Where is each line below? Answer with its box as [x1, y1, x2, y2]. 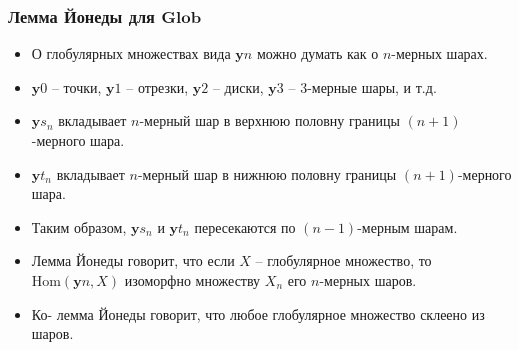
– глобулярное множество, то [255, 250, 432, 271]
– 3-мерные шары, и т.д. [288, 76, 437, 97]
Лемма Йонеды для [8, 3, 155, 28]
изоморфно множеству [124, 269, 261, 290]
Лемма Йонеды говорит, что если [31, 250, 235, 271]
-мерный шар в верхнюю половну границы [139, 110, 400, 131]
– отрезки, [126, 76, 189, 97]
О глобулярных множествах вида [31, 43, 231, 64]
